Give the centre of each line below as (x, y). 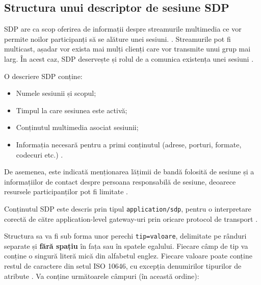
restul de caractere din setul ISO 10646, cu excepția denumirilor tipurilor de (123, 266)
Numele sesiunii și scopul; (56, 93)
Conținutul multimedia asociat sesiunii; (77, 127)
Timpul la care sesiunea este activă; (72, 110)
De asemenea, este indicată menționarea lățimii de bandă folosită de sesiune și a (129, 172)
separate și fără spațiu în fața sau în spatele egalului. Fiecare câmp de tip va (126, 245)
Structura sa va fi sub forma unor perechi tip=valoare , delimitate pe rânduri (125, 236)
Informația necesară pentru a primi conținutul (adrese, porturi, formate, (129, 144)
